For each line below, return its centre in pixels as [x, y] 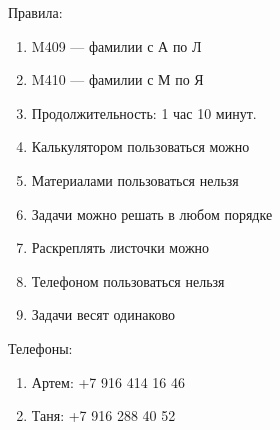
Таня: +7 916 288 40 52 [103, 415]
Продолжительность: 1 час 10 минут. [144, 112]
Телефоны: [40, 347]
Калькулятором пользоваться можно [140, 146]
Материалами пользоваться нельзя [135, 179]
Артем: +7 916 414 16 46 [108, 381]
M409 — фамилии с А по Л [116, 45]
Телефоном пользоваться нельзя [128, 280]
